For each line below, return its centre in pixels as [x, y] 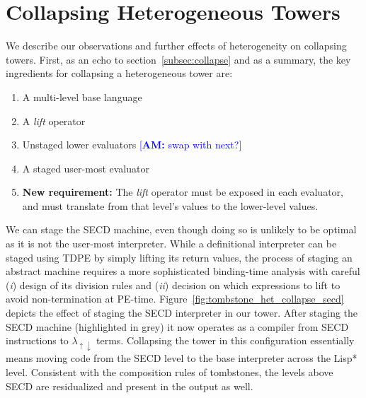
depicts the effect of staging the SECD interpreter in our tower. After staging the [182, 313]
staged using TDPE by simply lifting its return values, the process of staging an [179, 257]
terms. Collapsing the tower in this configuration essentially [225, 340]
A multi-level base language [82, 96]
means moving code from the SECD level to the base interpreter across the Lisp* [182, 358]
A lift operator [54, 121]
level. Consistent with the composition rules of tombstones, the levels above [170, 372]
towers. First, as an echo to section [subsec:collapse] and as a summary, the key [178, 59]
